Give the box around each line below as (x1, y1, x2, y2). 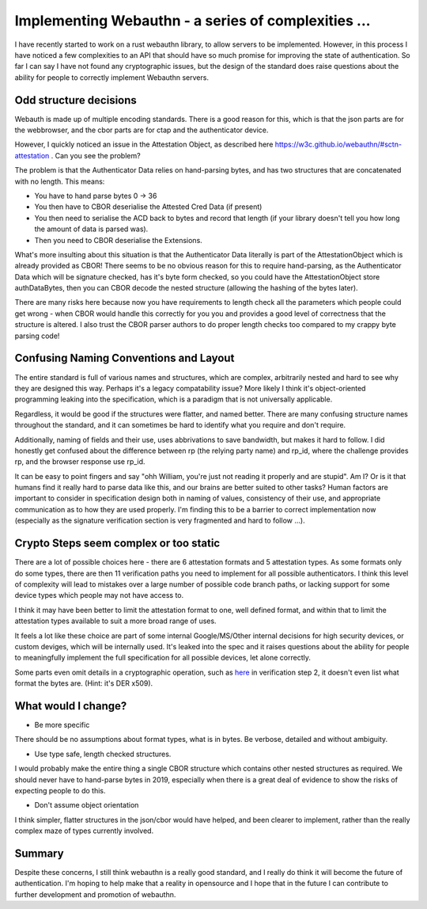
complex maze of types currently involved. (14, 826, 154, 835)
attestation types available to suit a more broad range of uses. (14, 616, 217, 626)
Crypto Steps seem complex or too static (14, 537, 221, 550)
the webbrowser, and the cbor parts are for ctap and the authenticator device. (14, 125, 269, 135)
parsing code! (14, 331, 60, 340)
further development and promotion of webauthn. (14, 889, 176, 899)
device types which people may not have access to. (14, 591, 184, 600)
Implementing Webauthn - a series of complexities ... (14, 12, 371, 29)
